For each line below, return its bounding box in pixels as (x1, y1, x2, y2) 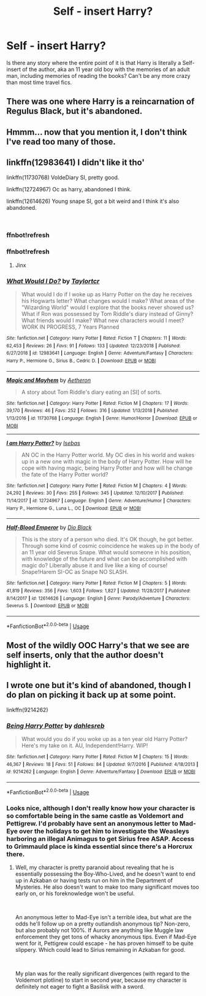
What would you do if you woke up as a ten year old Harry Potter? (21, 735, 188, 743)
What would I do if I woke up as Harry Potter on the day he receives (21, 291, 193, 298)
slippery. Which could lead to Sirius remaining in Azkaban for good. (15, 946, 186, 953)
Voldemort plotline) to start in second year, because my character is (15, 976, 187, 984)
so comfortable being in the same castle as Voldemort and (6, 811, 184, 820)
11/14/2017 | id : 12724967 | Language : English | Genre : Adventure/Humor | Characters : (6, 497, 192, 504)
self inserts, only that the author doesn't (6, 649, 164, 660)
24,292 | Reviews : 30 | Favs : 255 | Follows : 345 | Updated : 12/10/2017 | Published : (6, 490, 184, 496)
